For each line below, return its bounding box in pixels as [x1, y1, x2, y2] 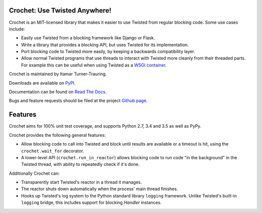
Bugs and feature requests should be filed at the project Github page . [9, 98, 148, 104]
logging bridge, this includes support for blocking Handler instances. [21, 199, 162, 206]
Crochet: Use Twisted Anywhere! [9, 6, 112, 15]
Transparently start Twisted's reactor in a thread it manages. [21, 180, 142, 185]
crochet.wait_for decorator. [21, 148, 84, 154]
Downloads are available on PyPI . [9, 80, 76, 86]
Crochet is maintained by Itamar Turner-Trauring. [9, 71, 107, 77]
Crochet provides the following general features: [9, 132, 106, 138]
